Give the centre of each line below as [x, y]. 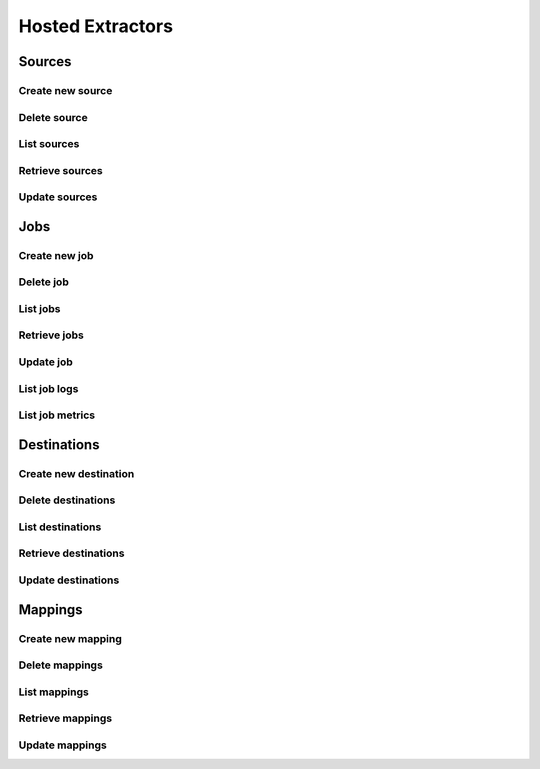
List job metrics [56, 415]
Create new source [65, 90]
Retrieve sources [61, 170]
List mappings [53, 692]
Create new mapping [70, 638]
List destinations [60, 527]
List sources [49, 144]
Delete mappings [61, 665]
